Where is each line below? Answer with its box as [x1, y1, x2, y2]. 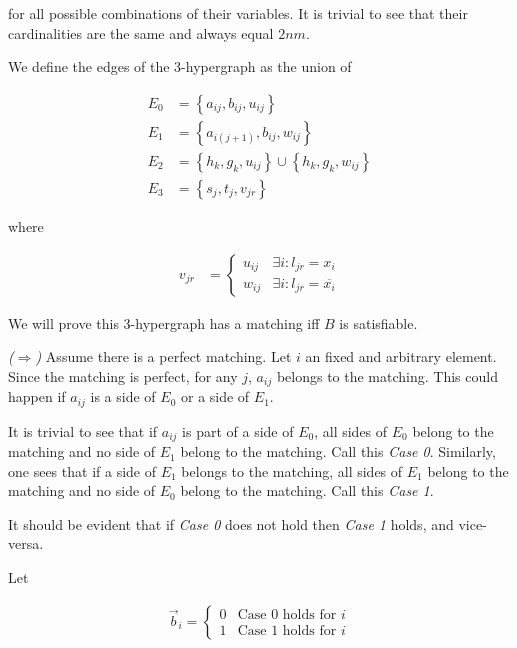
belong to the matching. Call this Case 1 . [180, 480, 434, 501]
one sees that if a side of [8, 460, 156, 481]
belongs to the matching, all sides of [181, 460, 403, 481]
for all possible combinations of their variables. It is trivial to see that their [8, 3, 468, 23]
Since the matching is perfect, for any [8, 365, 238, 386]
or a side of [180, 386, 250, 407]
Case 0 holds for [237, 608, 337, 623]
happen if [8, 386, 66, 407]
